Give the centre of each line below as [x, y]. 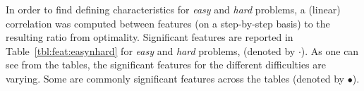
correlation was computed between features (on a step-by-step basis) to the [168, 23]
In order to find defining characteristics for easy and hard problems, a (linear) [173, 9]
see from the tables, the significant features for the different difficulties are [166, 65]
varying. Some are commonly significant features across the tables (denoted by [175, 78]
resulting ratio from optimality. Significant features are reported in [150, 37]
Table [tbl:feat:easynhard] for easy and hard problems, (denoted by [151, 50]
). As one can [330, 50]
